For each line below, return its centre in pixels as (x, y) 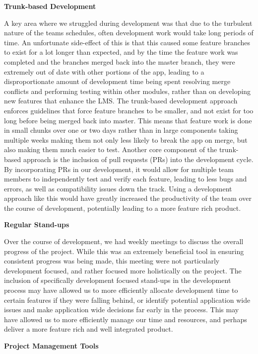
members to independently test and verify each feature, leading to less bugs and (126, 179)
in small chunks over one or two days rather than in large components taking (121, 130)
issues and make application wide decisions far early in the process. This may (122, 310)
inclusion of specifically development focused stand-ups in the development (118, 280)
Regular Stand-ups (37, 224)
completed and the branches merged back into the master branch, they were (120, 61)
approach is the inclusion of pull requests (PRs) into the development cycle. (138, 159)
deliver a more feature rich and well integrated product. (89, 329)
